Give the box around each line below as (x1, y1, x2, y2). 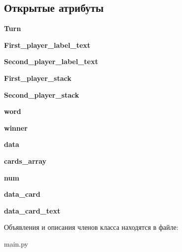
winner (4, 122, 28, 133)
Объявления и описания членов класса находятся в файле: (4, 222, 179, 232)
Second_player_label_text (4, 56, 98, 67)
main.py (4, 238, 29, 249)
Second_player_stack (4, 89, 79, 100)
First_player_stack (4, 72, 72, 83)
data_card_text (4, 205, 61, 216)
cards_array (4, 155, 47, 166)
